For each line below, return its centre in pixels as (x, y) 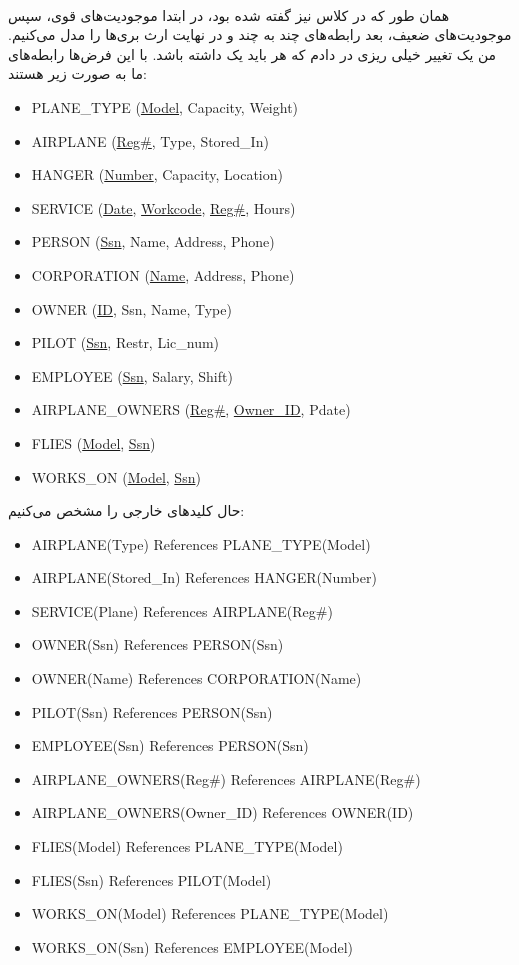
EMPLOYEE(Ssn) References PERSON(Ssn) (170, 745)
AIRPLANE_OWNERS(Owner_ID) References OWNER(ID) (222, 812)
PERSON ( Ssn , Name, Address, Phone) (153, 241)
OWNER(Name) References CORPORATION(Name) (196, 678)
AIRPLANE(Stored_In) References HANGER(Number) (204, 577)
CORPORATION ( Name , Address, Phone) (163, 274)
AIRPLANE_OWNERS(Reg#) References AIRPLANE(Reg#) (226, 778)
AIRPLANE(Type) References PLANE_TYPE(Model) (201, 543)
